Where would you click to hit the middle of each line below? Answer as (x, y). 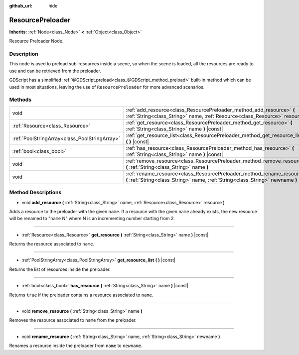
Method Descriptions (35, 193)
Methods (20, 100)
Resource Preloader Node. (36, 41)
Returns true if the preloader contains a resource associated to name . (81, 295)
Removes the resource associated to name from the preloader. (73, 320)
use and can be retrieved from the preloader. (55, 71)
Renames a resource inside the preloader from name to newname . (76, 346)
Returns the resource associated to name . (52, 244)
